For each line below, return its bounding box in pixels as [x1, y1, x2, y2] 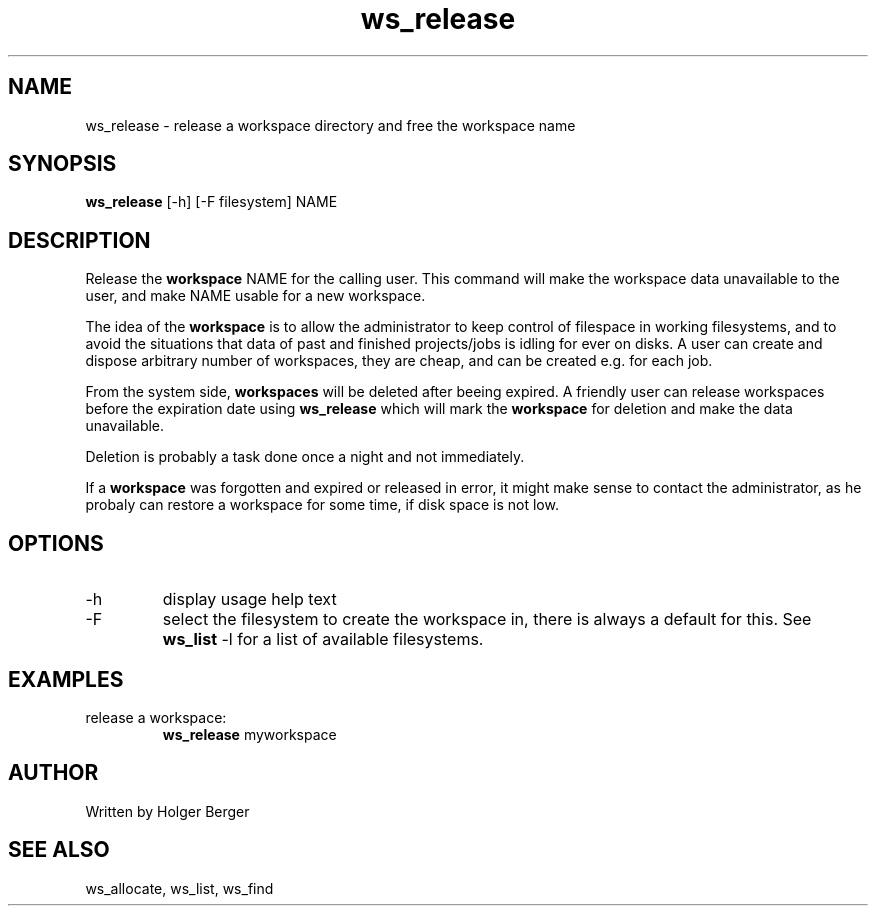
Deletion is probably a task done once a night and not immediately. [85, 448, 525, 466]
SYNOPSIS [8, 151, 117, 177]
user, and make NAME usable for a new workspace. [85, 287, 426, 305]
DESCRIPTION [8, 227, 151, 253]
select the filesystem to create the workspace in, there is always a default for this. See [162, 609, 812, 630]
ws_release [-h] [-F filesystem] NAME [85, 193, 338, 211]
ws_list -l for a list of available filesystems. [162, 629, 484, 650]
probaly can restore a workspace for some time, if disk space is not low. [85, 496, 559, 514]
